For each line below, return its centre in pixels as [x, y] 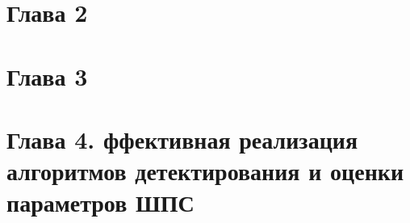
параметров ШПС [100, 202]
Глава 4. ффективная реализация [182, 139]
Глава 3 [47, 76]
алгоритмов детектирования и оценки [205, 171]
